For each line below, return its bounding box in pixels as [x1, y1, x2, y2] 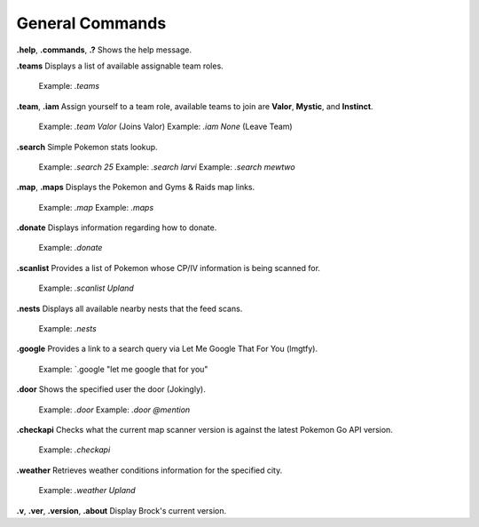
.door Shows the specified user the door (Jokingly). [16, 384, 206, 395]
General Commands [16, 13, 167, 33]
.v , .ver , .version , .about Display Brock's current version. [16, 505, 227, 515]
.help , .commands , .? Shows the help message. [16, 44, 192, 55]
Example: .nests [38, 323, 97, 334]
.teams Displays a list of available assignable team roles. [16, 60, 224, 71]
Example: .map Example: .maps [38, 202, 154, 212]
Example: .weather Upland [38, 485, 137, 496]
